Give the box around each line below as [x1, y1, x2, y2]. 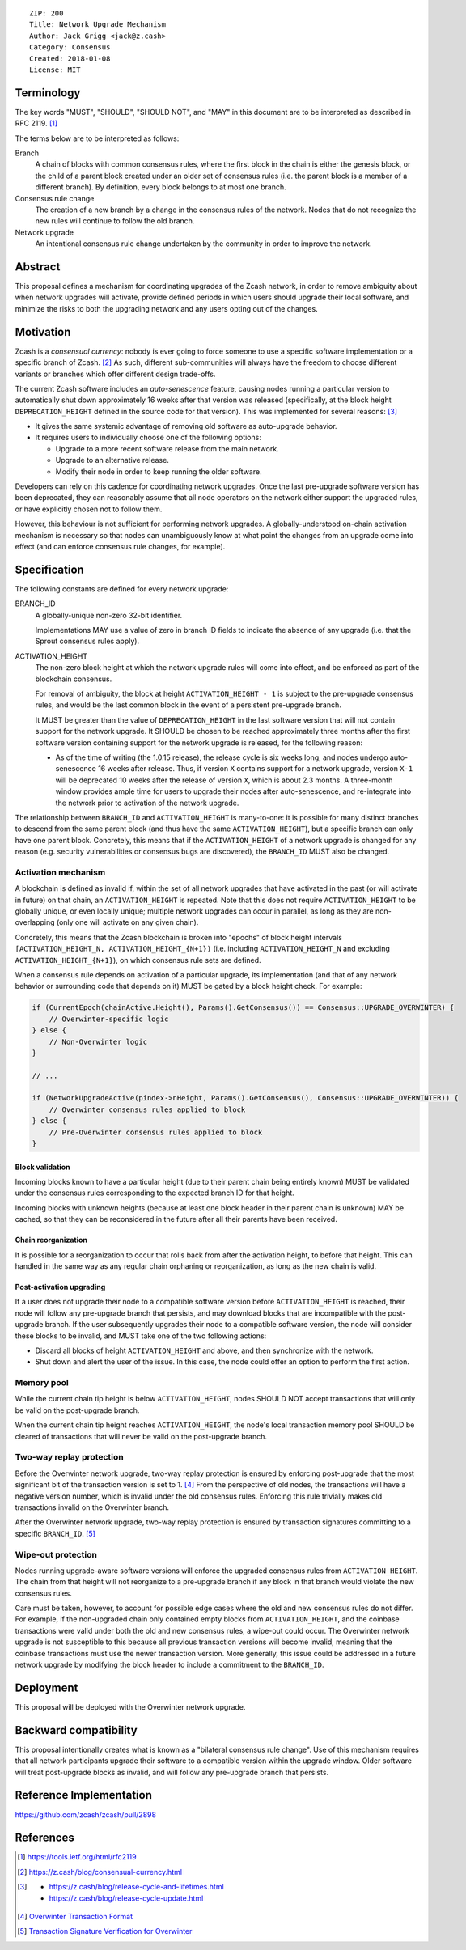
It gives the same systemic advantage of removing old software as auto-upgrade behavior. [35, 422, 337, 431]
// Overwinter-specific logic [49, 1014, 169, 1024]
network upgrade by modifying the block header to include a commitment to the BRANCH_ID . [15, 1660, 324, 1669]
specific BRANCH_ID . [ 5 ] [15, 1528, 96, 1538]
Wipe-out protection [15, 1549, 97, 1560]
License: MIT [29, 65, 81, 74]
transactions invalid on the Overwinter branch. [15, 1502, 170, 1512]
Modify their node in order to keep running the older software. [55, 466, 262, 477]
